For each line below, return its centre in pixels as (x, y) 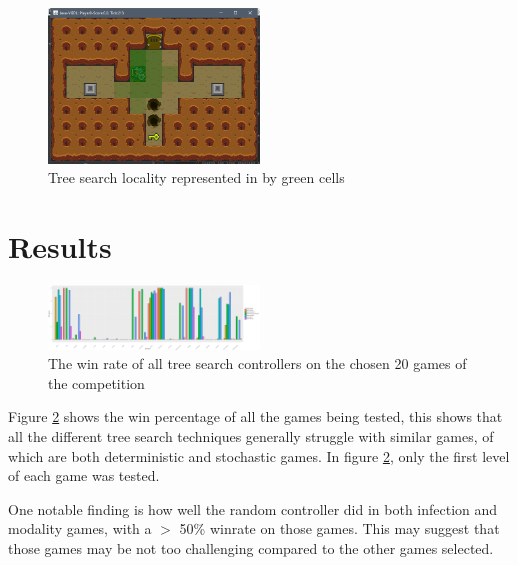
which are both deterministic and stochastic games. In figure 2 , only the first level (259, 455)
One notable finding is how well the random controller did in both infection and (253, 508)
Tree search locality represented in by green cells (196, 177)
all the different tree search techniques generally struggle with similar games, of (251, 435)
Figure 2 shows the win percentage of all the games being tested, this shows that (255, 416)
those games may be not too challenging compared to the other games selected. (251, 547)
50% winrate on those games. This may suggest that (339, 528)
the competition (96, 382)
